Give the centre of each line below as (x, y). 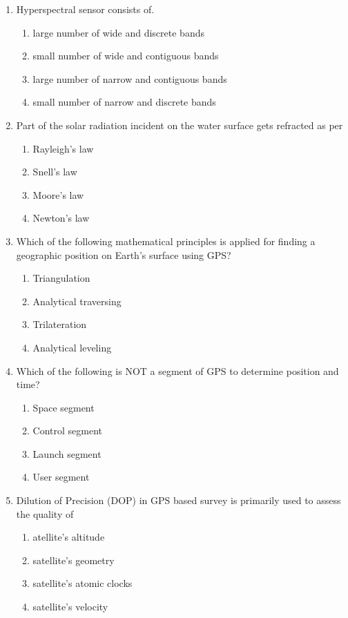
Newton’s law (61, 218)
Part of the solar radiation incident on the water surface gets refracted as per (180, 125)
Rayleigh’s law (63, 148)
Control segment (68, 431)
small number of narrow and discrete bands (124, 102)
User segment (61, 477)
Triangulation (61, 278)
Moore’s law (58, 194)
